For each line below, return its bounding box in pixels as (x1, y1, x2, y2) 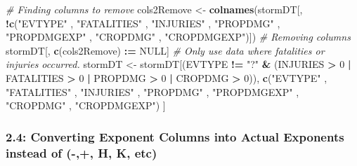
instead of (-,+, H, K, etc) (6, 144, 157, 161)
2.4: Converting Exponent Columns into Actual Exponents (6, 127, 344, 145)
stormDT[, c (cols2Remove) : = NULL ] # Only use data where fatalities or (6, 43, 325, 57)
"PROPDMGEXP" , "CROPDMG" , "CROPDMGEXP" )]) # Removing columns (6, 29, 351, 44)
